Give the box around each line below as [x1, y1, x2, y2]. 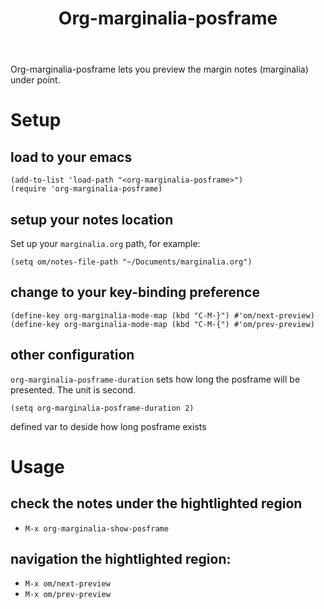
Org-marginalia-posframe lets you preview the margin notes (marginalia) [10, 63, 309, 76]
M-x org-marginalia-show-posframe [24, 523, 169, 534]
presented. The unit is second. [10, 383, 137, 396]
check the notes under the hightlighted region [10, 495, 303, 512]
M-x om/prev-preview [24, 590, 111, 600]
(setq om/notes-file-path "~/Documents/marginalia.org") [10, 257, 253, 267]
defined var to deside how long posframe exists [10, 420, 207, 432]
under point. [10, 74, 61, 86]
